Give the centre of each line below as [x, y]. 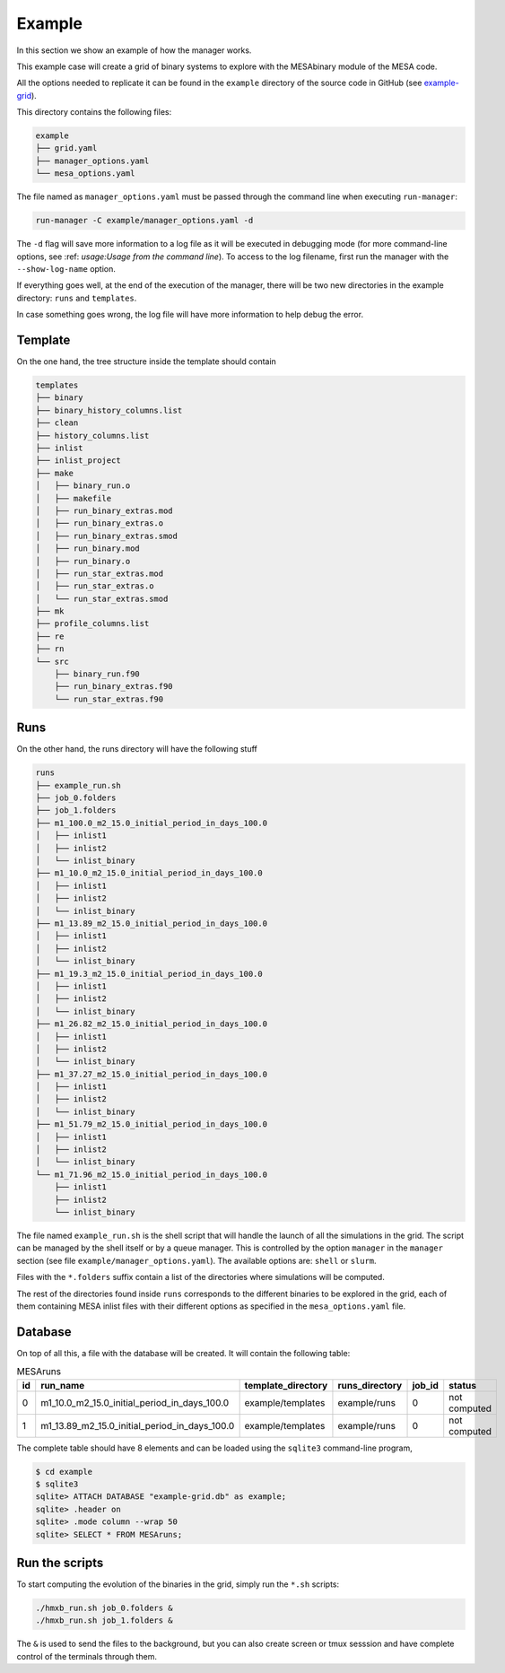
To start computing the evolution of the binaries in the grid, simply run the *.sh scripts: [178, 1584]
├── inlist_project [78, 461]
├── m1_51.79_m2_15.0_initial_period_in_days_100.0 [152, 1124]
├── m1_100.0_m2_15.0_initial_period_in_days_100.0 [152, 823]
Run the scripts [60, 1562]
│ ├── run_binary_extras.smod [107, 536]
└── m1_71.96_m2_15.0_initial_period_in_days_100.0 [152, 1174]
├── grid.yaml [66, 148]
